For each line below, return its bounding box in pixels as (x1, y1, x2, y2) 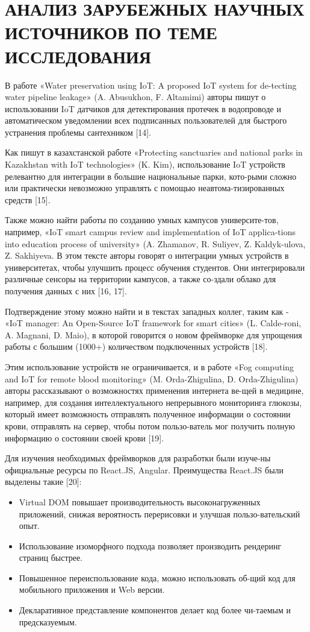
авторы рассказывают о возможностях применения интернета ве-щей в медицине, (5, 384, 304, 397)
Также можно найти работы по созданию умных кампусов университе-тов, (5, 213, 279, 226)
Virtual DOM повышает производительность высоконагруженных (19, 495, 261, 508)
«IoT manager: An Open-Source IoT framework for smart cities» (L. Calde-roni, (5, 317, 302, 329)
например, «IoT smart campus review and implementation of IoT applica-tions (5, 226, 296, 238)
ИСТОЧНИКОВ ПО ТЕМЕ (5, 20, 218, 45)
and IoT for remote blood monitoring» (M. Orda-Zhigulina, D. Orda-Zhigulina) (5, 372, 299, 385)
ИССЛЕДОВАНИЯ (5, 43, 152, 68)
